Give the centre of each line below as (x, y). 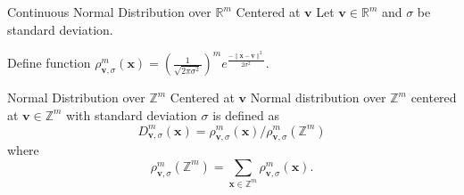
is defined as (246, 114)
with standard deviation (132, 114)
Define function (49, 63)
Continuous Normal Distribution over (109, 12)
